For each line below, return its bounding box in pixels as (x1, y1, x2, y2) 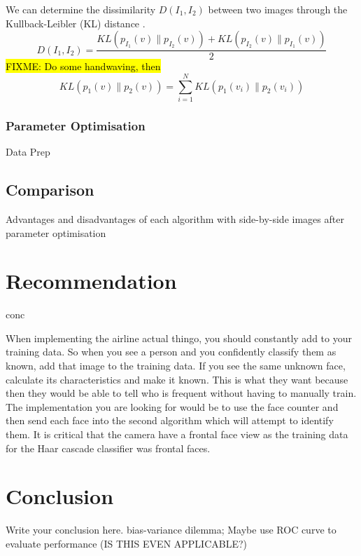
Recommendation (6, 266, 177, 295)
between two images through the (208, 2, 348, 16)
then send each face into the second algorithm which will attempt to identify (6, 413, 334, 428)
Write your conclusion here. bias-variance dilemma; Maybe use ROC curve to (6, 522, 337, 537)
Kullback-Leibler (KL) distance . (6, 15, 146, 30)
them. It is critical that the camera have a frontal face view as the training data (6, 427, 348, 442)
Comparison (6, 179, 94, 201)
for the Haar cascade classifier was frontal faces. (6, 440, 211, 455)
